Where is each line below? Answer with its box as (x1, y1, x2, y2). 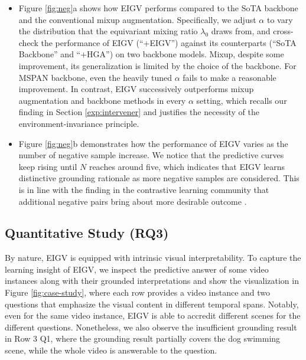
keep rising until (18, 160, 77, 172)
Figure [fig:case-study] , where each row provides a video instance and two (5, 286, 271, 299)
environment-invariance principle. (18, 117, 139, 129)
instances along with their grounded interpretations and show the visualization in (5, 274, 299, 287)
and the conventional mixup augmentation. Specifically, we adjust (18, 13, 256, 25)
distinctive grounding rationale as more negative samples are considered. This (18, 172, 300, 184)
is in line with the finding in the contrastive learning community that (18, 183, 269, 195)
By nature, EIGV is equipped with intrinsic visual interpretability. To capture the (5, 251, 301, 264)
